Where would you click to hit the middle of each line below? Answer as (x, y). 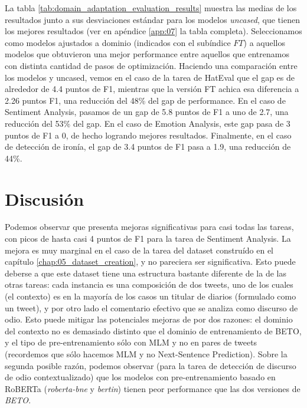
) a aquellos (264, 42)
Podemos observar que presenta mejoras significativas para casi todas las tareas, (149, 227)
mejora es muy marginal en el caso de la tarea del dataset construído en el (139, 250)
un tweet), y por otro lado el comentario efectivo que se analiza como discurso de (151, 307)
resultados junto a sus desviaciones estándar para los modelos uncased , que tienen (152, 19)
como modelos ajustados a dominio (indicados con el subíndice (118, 42)
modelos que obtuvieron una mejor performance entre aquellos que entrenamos (147, 54)
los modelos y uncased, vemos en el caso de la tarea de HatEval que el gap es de (150, 77)
